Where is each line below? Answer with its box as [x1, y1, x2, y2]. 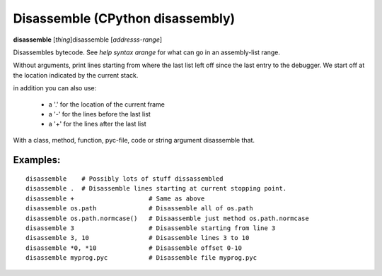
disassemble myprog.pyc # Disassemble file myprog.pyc [25, 254, 257, 262]
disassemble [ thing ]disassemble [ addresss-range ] [13, 35, 163, 44]
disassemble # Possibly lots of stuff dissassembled [25, 175, 224, 183]
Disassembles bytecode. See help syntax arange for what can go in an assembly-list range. [13, 48, 281, 56]
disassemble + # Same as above [25, 194, 205, 203]
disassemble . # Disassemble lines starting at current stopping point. [25, 184, 287, 193]
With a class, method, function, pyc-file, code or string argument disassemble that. [13, 136, 255, 144]
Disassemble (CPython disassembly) [13, 11, 236, 26]
